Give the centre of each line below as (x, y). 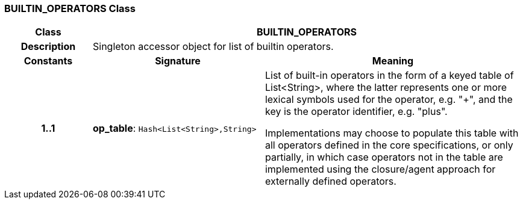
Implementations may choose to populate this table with (392, 133)
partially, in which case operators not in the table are (384, 157)
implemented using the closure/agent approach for (380, 169)
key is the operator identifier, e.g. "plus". (356, 112)
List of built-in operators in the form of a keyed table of (389, 76)
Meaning (393, 61)
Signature (178, 61)
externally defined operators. (330, 181)
